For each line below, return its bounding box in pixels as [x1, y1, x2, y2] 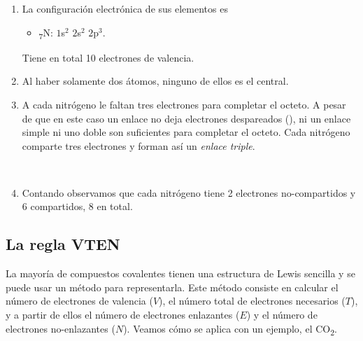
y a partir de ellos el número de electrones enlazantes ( [6, 307, 240, 322]
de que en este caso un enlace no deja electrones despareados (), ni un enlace [22, 111, 351, 125]
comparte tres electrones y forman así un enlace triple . [22, 138, 255, 153]
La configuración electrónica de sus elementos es [22, 1, 228, 15]
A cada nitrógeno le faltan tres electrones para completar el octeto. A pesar [22, 97, 346, 111]
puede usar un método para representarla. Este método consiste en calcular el [6, 279, 339, 294]
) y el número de [246, 307, 318, 322]
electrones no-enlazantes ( [6, 321, 115, 335]
